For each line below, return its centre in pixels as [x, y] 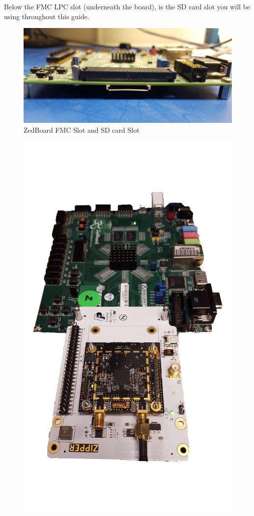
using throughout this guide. [47, 16]
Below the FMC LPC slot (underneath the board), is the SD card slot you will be [127, 6]
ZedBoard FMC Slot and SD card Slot [82, 129]
